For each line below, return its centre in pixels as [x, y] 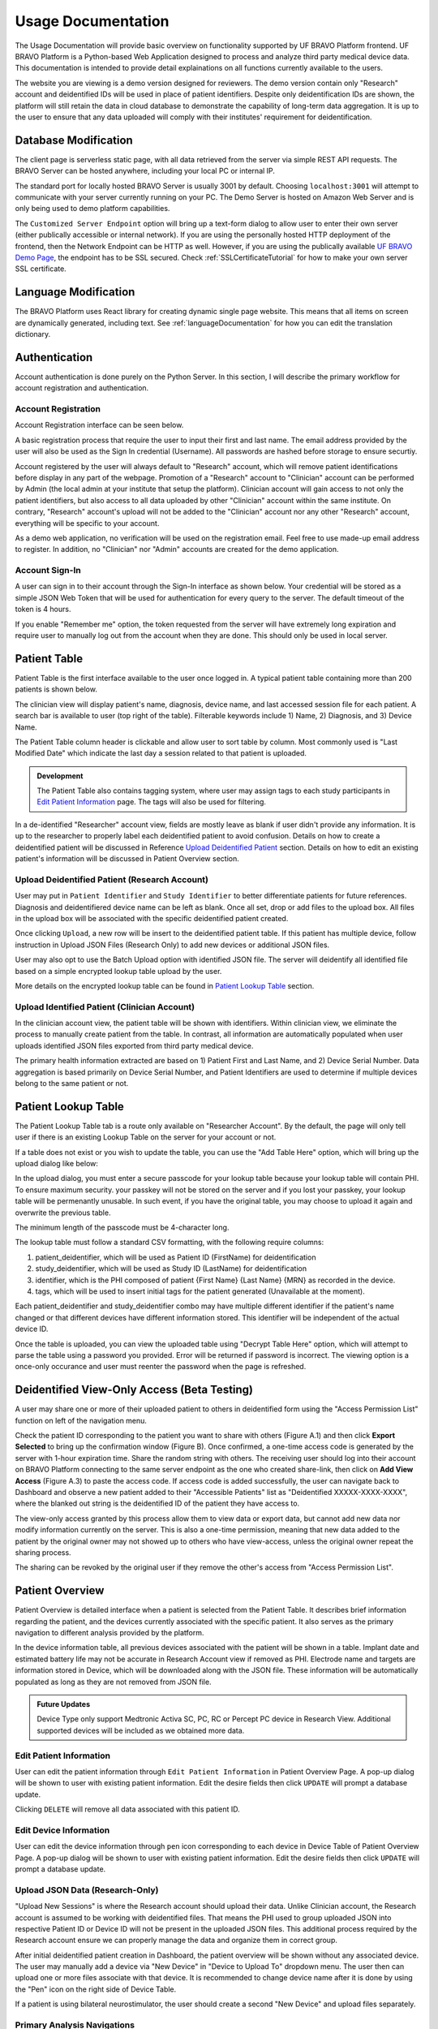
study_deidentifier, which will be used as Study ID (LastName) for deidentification [171, 1269]
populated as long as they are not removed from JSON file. [113, 1682]
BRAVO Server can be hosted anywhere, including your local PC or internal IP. [145, 171]
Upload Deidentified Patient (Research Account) [112, 879]
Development [60, 776]
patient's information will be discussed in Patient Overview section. [127, 859]
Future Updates [64, 1704]
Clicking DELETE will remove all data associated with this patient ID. [128, 1809]
